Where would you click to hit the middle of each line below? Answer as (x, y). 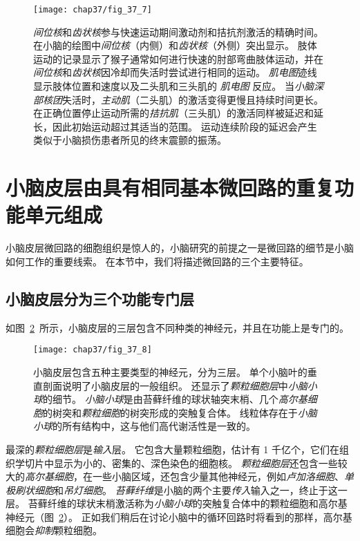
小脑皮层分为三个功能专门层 (100, 298)
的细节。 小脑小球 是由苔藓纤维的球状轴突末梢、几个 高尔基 (175, 399)
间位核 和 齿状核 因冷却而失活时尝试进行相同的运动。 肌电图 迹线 (175, 72)
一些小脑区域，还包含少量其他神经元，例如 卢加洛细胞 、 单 (223, 476)
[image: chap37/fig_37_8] (93, 350)
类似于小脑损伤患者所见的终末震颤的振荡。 (130, 140)
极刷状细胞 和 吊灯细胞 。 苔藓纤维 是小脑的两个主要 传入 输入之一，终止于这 (172, 490)
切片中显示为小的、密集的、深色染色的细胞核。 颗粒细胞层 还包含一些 (181, 463)
